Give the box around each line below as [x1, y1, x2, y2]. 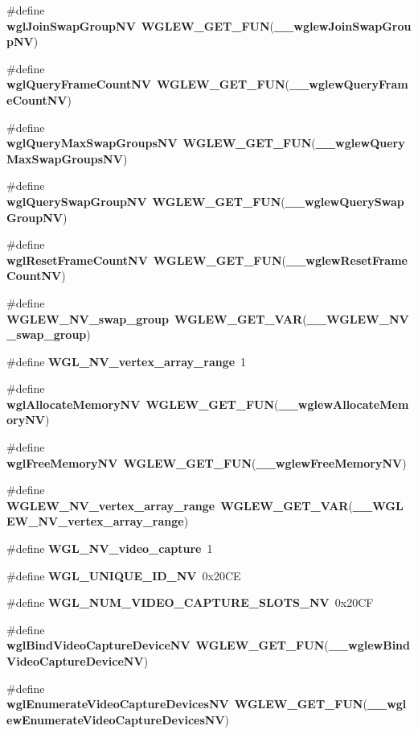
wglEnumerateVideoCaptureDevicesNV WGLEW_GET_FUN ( [6, 695, 367, 712]
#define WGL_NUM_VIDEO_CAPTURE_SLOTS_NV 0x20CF [6, 594, 374, 611]
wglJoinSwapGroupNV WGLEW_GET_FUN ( [6, 17, 274, 34]
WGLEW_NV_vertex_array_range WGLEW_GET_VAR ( [6, 497, 353, 513]
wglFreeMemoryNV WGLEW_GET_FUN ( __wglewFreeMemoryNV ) [6, 454, 407, 471]
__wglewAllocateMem [278, 395, 409, 412]
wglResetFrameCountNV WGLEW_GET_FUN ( [6, 251, 286, 268]
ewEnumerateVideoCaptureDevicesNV [6, 711, 225, 728]
